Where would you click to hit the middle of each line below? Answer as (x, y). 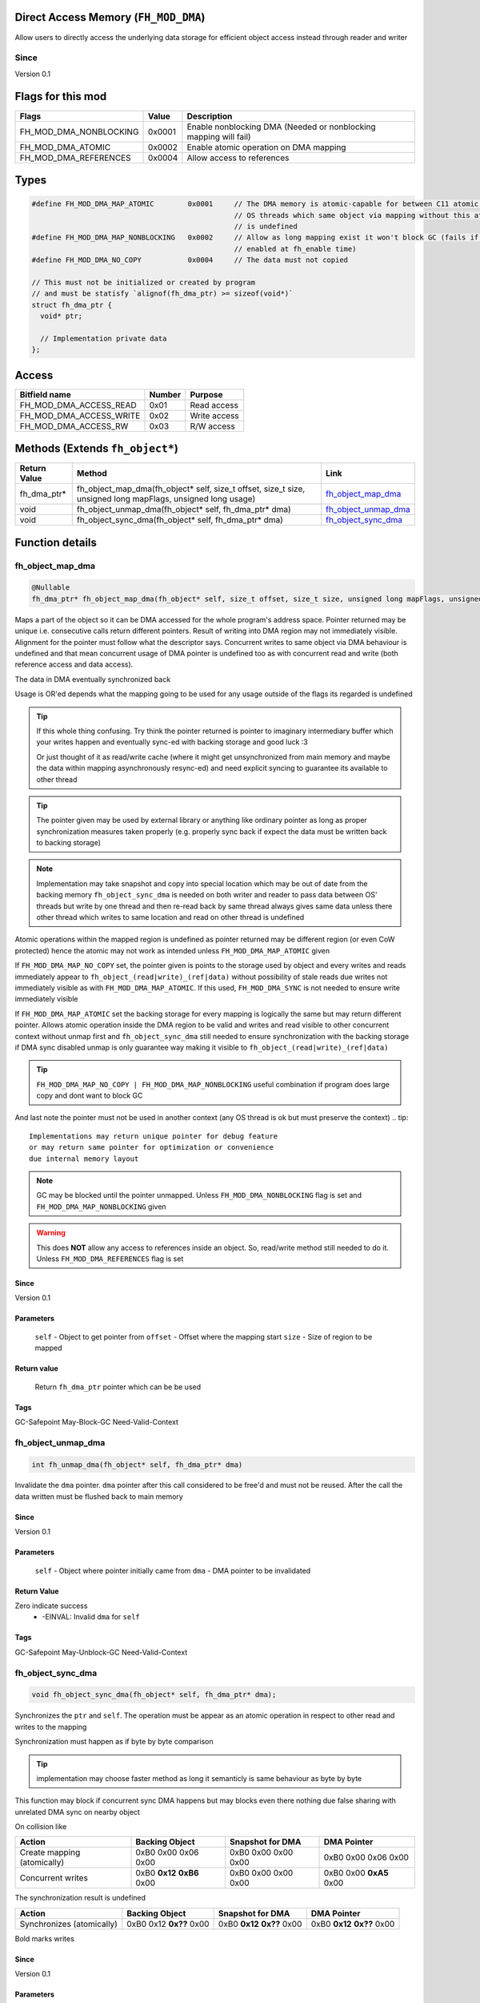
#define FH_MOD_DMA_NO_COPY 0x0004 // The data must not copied (190, 260)
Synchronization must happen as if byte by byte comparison (114, 1742)
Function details (56, 542)
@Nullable (51, 588)
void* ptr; (62, 316)
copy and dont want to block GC (90, 1096)
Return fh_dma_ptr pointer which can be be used (118, 1387)
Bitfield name (45, 394)
